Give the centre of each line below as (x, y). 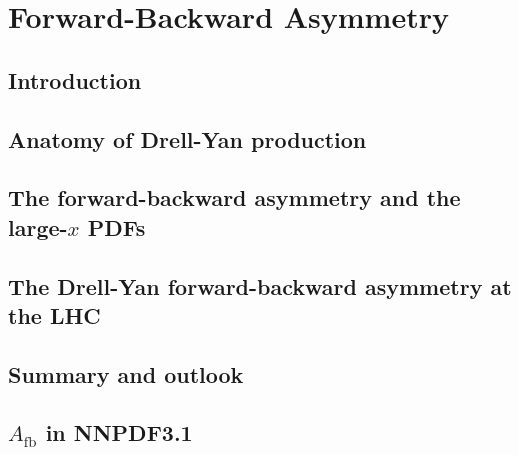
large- (38, 226)
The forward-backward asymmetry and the (234, 197)
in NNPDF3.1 (119, 432)
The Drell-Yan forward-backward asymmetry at (260, 285)
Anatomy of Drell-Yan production (187, 138)
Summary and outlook (126, 373)
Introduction (75, 79)
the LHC (54, 314)
